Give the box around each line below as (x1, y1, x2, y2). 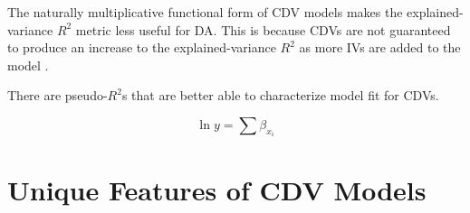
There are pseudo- (7, 86, 108, 105)
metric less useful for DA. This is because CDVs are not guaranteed (75, 20, 451, 39)
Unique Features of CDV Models (7, 171, 427, 208)
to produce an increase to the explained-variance (7, 38, 276, 57)
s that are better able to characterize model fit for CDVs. (121, 86, 439, 105)
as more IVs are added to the (299, 38, 461, 57)
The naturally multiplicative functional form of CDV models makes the (7, 3, 403, 21)
